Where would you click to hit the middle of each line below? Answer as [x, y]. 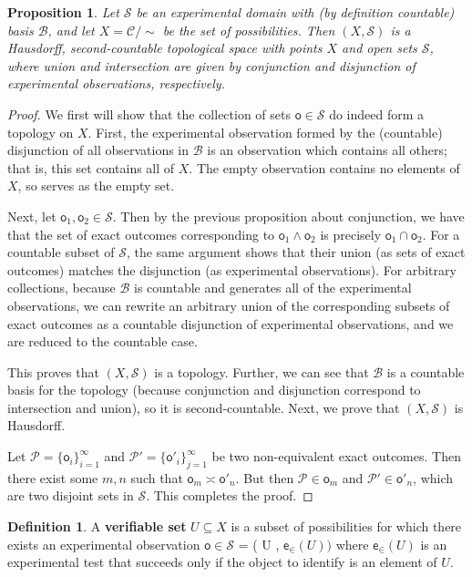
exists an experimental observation [104, 544]
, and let [71, 30]
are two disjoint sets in [71, 495]
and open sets [380, 48]
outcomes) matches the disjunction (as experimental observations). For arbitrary [232, 269]
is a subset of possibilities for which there [346, 526]
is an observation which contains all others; [327, 150]
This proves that [53, 371]
